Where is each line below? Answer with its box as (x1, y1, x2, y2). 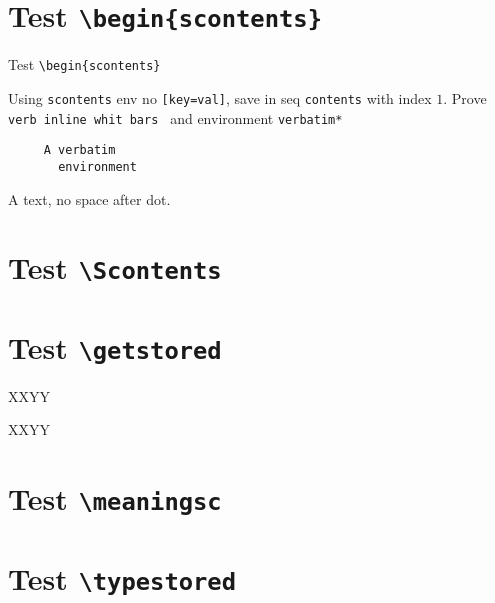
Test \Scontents (8, 247, 222, 288)
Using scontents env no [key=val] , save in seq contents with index (8, 87, 432, 108)
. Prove (443, 87, 487, 108)
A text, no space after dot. (8, 188, 171, 209)
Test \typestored (8, 557, 237, 598)
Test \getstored (8, 326, 222, 367)
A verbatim (43, 143, 116, 158)
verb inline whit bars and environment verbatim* (8, 107, 343, 128)
